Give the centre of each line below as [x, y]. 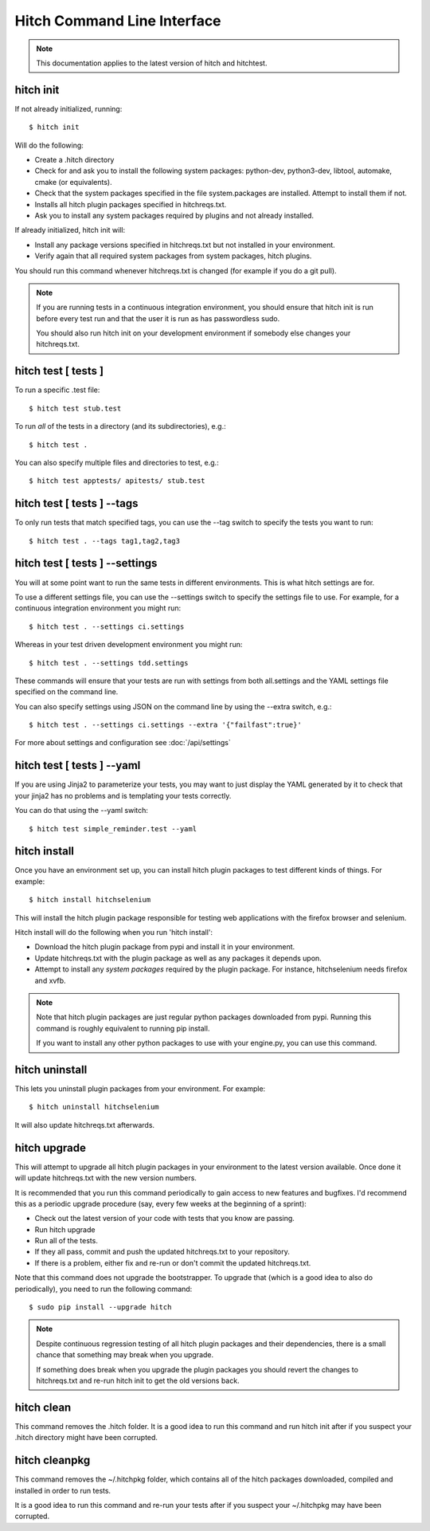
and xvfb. [51, 980]
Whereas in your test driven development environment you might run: [129, 645]
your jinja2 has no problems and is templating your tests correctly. [123, 795]
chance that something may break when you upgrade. [125, 1355]
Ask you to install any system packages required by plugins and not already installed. [174, 215]
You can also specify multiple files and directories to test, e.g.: [117, 462]
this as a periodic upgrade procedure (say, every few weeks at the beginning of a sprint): [160, 1203]
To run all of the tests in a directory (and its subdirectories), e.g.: [120, 426]
